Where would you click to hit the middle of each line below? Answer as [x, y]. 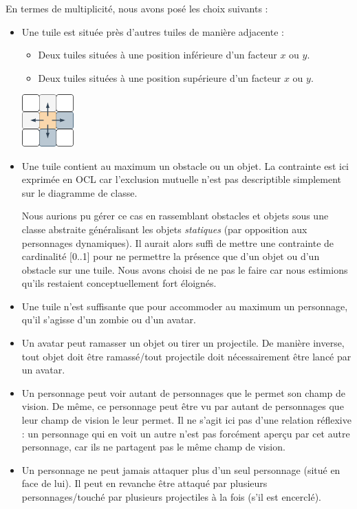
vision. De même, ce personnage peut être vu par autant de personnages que [183, 406]
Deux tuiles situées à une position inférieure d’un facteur [158, 55]
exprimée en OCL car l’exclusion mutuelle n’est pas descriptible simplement [182, 179]
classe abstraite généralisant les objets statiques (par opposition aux [164, 229]
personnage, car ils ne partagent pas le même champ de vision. [153, 447]
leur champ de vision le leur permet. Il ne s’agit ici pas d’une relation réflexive [186, 420]
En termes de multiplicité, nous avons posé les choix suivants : [137, 8]
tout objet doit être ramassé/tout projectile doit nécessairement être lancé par [186, 356]
